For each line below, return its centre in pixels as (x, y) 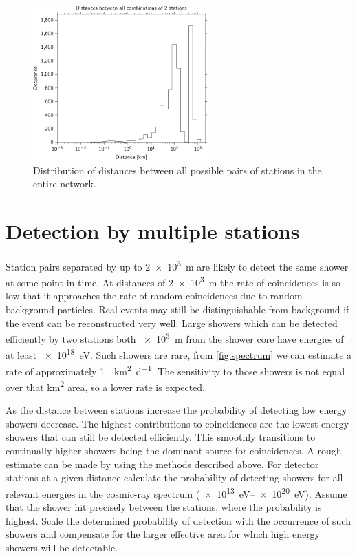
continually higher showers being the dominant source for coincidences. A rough (174, 450)
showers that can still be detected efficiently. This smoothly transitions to (161, 437)
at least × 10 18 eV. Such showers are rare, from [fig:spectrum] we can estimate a (179, 354)
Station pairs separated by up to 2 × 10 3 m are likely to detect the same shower (177, 265)
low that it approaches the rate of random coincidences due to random (154, 296)
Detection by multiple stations (153, 231)
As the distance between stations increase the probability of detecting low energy (176, 410)
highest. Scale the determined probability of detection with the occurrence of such (178, 520)
